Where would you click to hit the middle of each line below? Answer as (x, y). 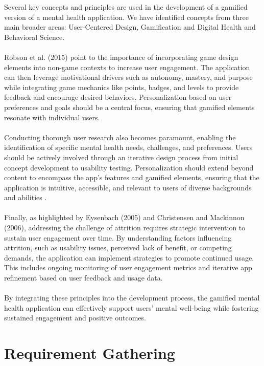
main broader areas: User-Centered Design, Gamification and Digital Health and (130, 27)
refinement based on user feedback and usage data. (83, 278)
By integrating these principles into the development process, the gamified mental (132, 298)
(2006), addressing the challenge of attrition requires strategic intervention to (125, 228)
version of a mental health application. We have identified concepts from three (126, 17)
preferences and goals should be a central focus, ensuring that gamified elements (129, 107)
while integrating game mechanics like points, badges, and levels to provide (122, 87)
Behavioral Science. (34, 37)
